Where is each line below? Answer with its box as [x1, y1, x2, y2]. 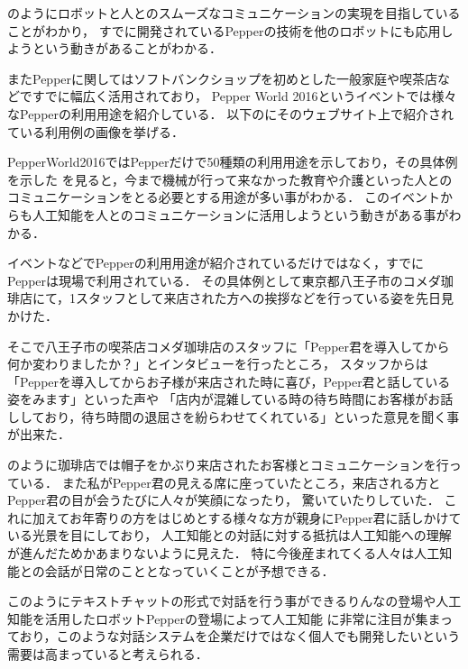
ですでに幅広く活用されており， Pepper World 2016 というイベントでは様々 [19, 87, 457, 105]
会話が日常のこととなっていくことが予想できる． [44, 561, 335, 580]
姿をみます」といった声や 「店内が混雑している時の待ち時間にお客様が [7, 389, 428, 408]
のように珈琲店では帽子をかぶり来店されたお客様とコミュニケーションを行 [7, 455, 449, 474]
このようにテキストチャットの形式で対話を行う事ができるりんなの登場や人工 [7, 591, 462, 610]
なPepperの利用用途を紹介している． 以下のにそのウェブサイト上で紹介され [7, 104, 454, 123]
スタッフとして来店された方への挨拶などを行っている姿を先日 [76, 289, 441, 307]
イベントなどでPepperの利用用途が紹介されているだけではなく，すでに [7, 253, 425, 272]
